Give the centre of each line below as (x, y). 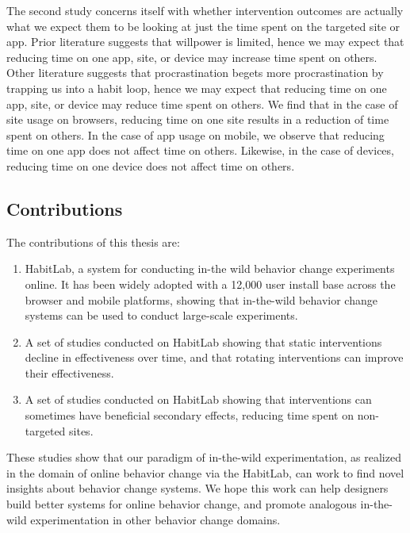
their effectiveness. (69, 372)
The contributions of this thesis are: (93, 242)
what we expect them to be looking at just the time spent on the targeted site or (203, 26)
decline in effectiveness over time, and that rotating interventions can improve (214, 357)
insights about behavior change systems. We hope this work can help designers (197, 488)
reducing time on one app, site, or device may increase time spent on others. (192, 57)
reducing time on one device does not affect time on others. (151, 165)
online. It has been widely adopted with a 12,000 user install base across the (210, 284)
